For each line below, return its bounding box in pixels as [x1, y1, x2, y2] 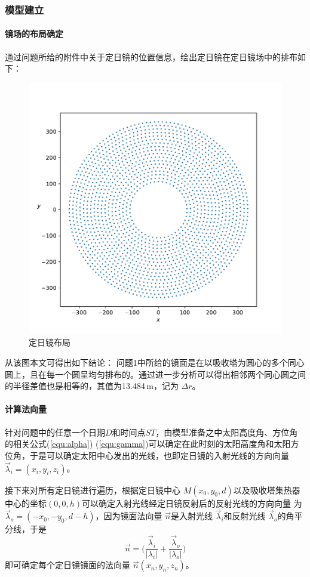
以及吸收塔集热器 [233, 483, 300, 496]
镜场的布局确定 [5, 27, 63, 40]
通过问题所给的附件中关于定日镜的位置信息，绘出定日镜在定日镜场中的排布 [5, 50, 297, 63]
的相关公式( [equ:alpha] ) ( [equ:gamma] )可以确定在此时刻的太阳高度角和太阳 [5, 437, 291, 450]
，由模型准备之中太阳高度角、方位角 [155, 425, 298, 438]
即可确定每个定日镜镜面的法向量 [5, 559, 130, 571]
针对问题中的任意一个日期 [5, 425, 105, 438]
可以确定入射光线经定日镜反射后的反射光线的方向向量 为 [82, 496, 302, 509]
